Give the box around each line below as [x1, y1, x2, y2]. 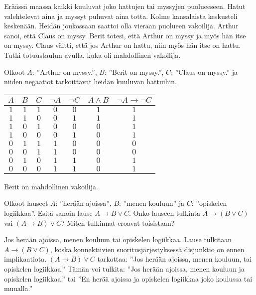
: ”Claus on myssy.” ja [171, 66, 238, 77]
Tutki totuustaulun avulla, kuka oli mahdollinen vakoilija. [4, 49, 181, 60]
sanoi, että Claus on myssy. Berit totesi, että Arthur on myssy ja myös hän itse [4, 30, 246, 40]
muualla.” [4, 283, 33, 294]
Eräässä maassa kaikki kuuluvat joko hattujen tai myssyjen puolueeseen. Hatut [4, 1, 246, 11]
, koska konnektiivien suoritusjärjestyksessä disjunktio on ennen [50, 244, 245, 254]
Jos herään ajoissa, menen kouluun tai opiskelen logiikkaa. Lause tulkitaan [4, 234, 232, 245]
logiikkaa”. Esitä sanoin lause [4, 207, 93, 218]
